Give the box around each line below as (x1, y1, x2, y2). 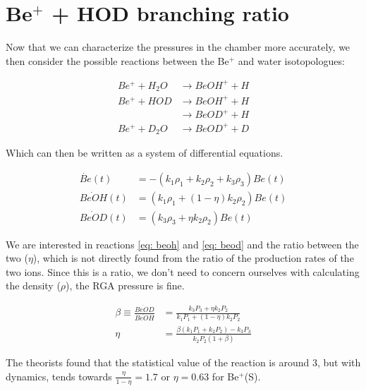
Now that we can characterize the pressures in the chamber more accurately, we (6, 40, 350, 54)
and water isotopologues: (238, 53, 345, 68)
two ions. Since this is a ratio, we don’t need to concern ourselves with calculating (6, 264, 360, 279)
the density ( (6, 278, 61, 293)
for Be (212, 368, 239, 383)
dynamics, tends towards (6, 368, 112, 383)
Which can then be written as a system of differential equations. (6, 145, 283, 160)
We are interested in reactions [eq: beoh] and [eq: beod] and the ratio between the (6, 236, 359, 251)
